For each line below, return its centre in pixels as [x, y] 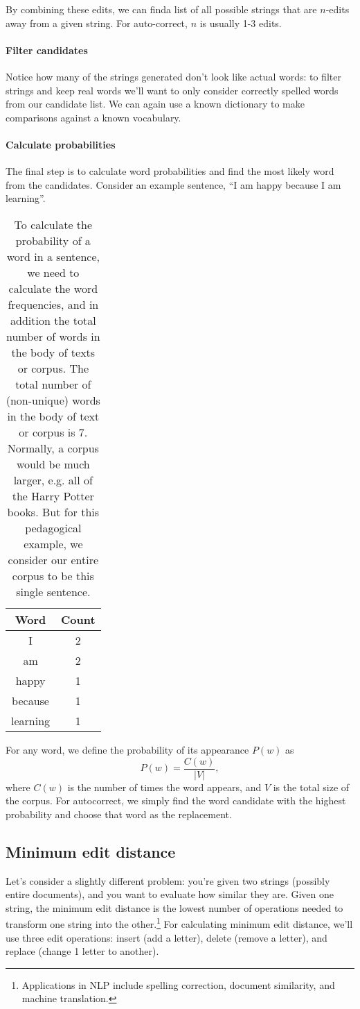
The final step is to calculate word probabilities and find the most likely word [170, 171]
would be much [53, 464]
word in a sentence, [53, 256]
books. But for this [53, 511]
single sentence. [53, 591]
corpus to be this [53, 575]
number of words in [53, 336]
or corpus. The [53, 368]
